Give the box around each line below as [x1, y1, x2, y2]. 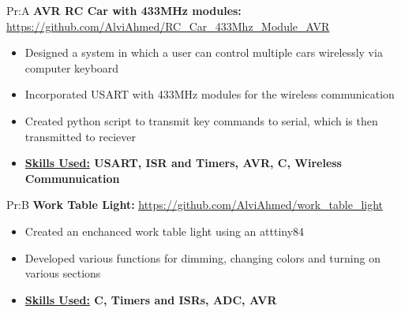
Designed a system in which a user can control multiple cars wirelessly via [24, 44, 383, 61]
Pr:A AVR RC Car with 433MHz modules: [6, 2, 242, 18]
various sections [24, 265, 101, 281]
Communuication [24, 170, 120, 186]
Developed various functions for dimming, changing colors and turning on [24, 249, 380, 266]
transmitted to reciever [24, 128, 136, 144]
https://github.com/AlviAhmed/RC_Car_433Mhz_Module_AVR [6, 17, 330, 34]
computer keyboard [24, 59, 119, 76]
